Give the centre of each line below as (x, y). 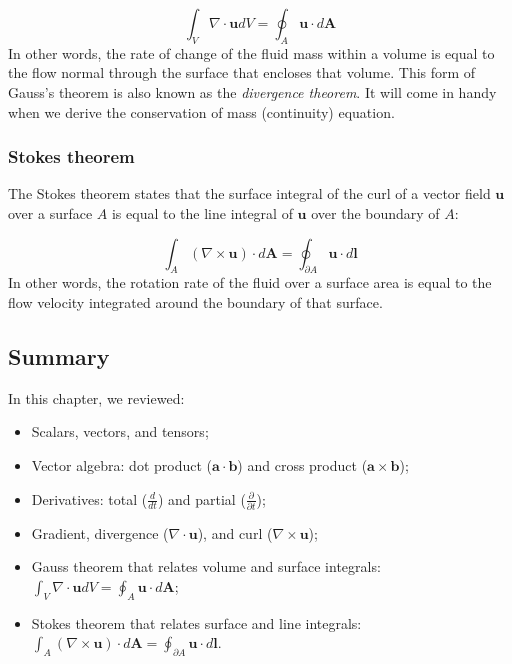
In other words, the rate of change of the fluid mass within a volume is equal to (251, 52)
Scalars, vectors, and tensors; (120, 431)
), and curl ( (235, 532)
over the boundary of (375, 212)
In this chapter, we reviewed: (96, 397)
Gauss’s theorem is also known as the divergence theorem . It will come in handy (252, 91)
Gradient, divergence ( (100, 532)
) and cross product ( (302, 464)
